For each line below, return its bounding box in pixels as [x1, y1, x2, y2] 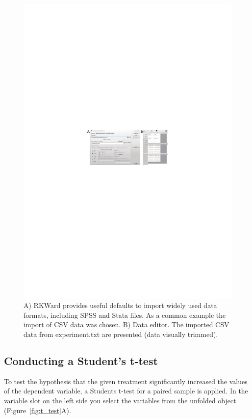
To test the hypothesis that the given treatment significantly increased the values [4, 376, 248, 386]
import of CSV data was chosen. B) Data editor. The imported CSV [24, 319, 229, 330]
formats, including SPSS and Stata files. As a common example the [24, 309, 226, 320]
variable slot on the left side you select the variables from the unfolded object [4, 395, 236, 406]
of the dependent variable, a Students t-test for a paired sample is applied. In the [4, 386, 248, 396]
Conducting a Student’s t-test [4, 353, 158, 368]
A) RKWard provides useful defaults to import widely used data [24, 300, 217, 310]
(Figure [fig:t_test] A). [4, 405, 71, 415]
